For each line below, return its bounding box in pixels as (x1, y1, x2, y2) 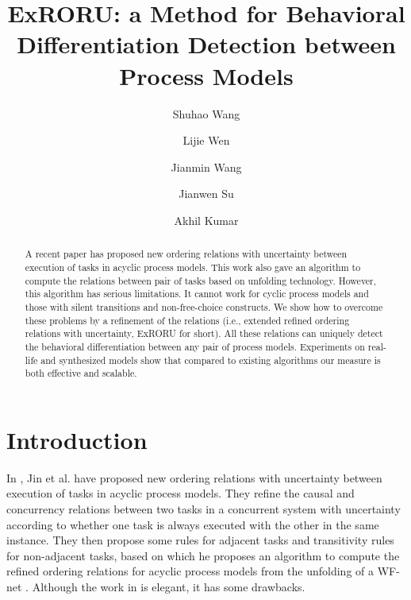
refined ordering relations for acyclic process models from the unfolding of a (6, 563, 374, 579)
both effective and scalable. (25, 366, 137, 380)
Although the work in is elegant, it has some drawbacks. (32, 578, 305, 594)
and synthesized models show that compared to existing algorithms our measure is (40, 353, 381, 366)
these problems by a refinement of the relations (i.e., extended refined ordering (25, 313, 350, 327)
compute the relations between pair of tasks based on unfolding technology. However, (25, 273, 377, 287)
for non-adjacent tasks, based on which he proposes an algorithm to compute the (6, 547, 400, 563)
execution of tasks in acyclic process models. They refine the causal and (6, 485, 355, 501)
